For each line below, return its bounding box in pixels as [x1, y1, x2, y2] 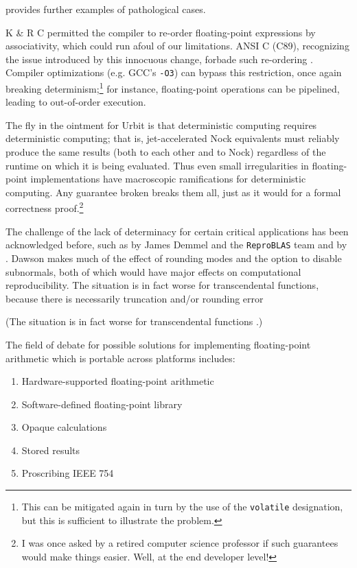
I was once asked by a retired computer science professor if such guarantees [21, 536, 338, 550]
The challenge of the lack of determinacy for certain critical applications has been [5, 224, 349, 238]
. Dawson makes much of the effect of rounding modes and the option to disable [5, 250, 342, 265]
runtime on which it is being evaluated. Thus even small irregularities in [5, 158, 309, 172]
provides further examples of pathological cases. [5, 2, 206, 16]
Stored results [21, 442, 80, 457]
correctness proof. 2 [5, 199, 84, 215]
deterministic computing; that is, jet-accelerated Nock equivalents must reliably [5, 131, 340, 145]
